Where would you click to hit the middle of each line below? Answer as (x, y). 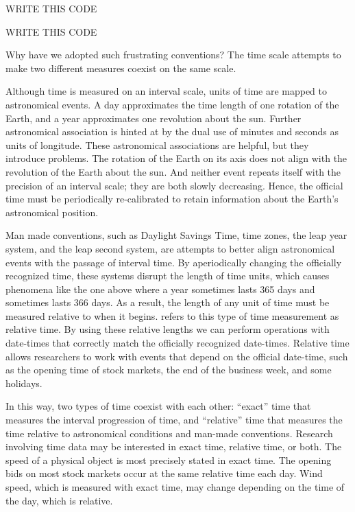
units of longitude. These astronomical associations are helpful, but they (157, 144)
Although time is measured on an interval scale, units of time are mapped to (167, 91)
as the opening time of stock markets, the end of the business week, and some (169, 370)
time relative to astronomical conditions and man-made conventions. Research (169, 433)
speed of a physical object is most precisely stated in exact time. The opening (169, 459)
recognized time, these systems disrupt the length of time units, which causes (168, 276)
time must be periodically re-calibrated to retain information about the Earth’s (172, 199)
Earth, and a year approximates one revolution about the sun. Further (154, 118)
